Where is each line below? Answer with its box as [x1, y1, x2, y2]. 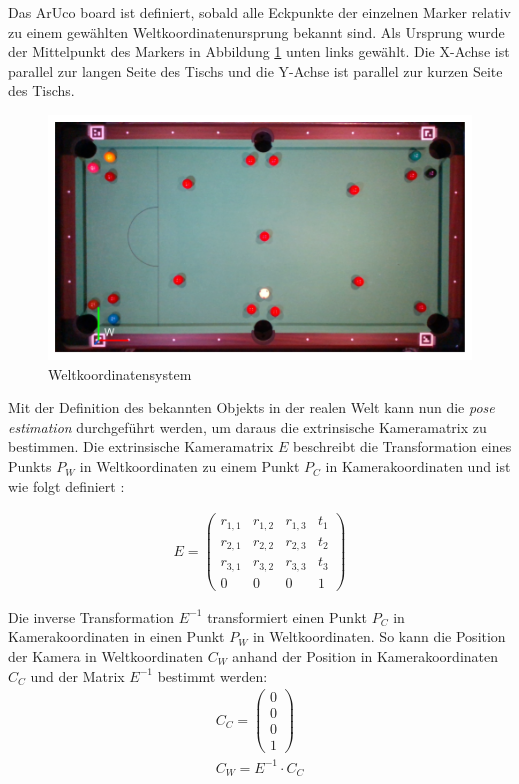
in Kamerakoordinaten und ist [325, 456, 511, 477]
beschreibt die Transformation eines [293, 436, 512, 457]
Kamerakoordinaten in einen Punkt [8, 626, 225, 647]
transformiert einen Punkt [207, 606, 367, 627]
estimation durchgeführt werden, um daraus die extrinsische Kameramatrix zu [8, 416, 487, 437]
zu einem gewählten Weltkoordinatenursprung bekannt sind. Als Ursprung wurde [8, 21, 505, 42]
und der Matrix [30, 665, 125, 686]
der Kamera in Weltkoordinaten [8, 646, 203, 667]
